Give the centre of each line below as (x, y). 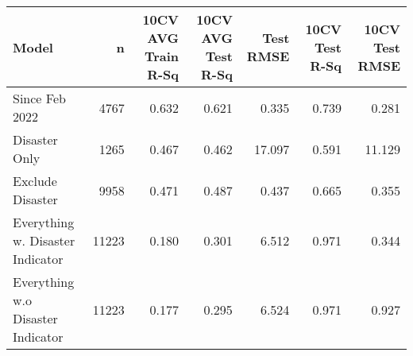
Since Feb (39, 98)
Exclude (35, 181)
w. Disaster (44, 240)
